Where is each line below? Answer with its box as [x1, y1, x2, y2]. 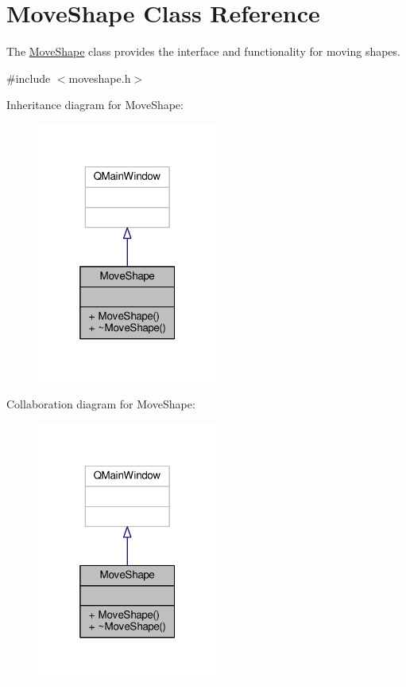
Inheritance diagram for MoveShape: [6, 96, 184, 113]
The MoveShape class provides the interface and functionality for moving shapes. [6, 43, 400, 60]
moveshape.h [68, 69, 131, 86]
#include [6, 69, 51, 86]
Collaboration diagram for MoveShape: [6, 396, 195, 412]
